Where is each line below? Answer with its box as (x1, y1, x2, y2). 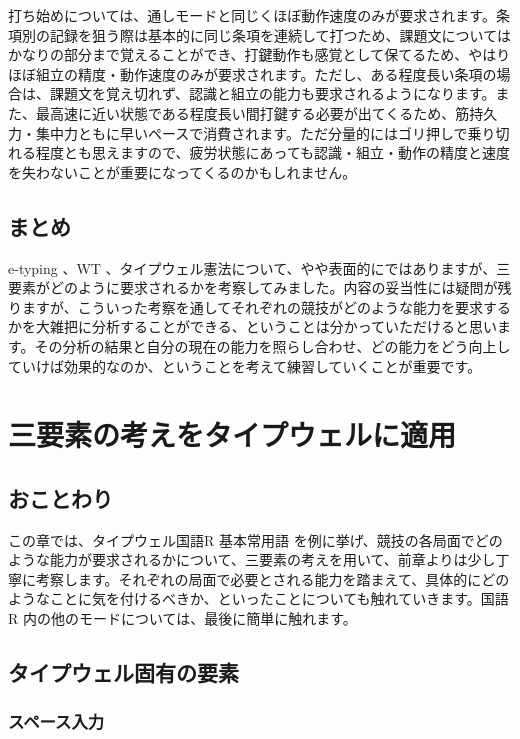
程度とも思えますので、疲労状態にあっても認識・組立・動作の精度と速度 (35, 142, 511, 163)
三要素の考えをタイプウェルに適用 (8, 414, 457, 455)
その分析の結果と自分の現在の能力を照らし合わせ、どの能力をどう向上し (34, 335, 511, 356)
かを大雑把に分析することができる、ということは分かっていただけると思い (8, 316, 498, 337)
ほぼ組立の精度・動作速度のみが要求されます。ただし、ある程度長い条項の (8, 63, 497, 84)
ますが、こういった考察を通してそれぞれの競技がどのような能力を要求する (21, 296, 511, 317)
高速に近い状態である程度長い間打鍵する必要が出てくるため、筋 (49, 102, 470, 123)
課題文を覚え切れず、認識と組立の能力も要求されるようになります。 (49, 83, 496, 104)
